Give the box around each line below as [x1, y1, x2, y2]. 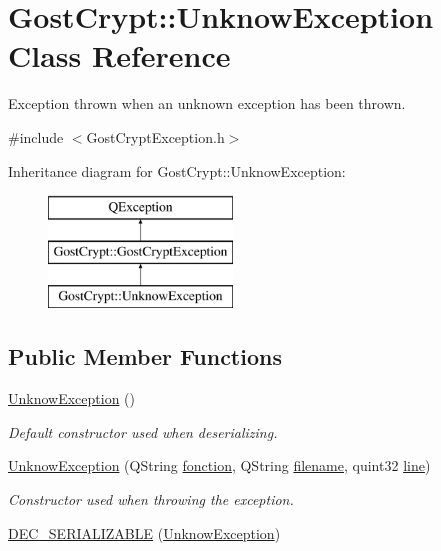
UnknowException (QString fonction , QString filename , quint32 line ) [8, 455, 431, 476]
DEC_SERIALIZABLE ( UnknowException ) [8, 522, 281, 543]
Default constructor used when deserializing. [8, 421, 278, 442]
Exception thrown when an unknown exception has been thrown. [8, 93, 406, 114]
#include [8, 126, 64, 147]
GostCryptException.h [86, 126, 225, 147]
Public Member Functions [8, 341, 282, 372]
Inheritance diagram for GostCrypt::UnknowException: [8, 160, 346, 181]
